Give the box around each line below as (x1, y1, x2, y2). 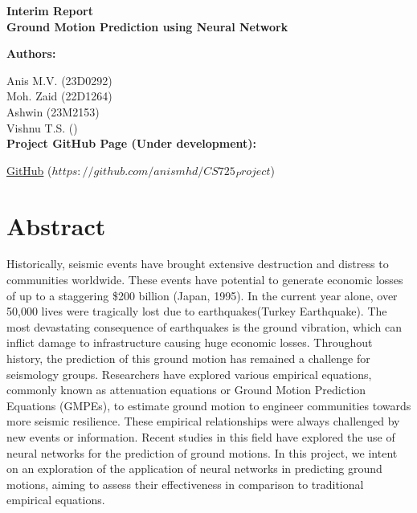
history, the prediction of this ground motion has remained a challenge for (6, 350, 370, 367)
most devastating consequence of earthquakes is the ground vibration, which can (6, 318, 403, 335)
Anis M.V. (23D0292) (6, 71, 112, 88)
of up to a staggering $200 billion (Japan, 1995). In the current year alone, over (6, 287, 398, 303)
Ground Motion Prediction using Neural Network (6, 18, 288, 35)
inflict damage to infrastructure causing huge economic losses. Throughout (6, 334, 373, 351)
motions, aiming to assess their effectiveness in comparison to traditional (6, 475, 364, 492)
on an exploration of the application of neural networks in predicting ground (6, 460, 382, 477)
